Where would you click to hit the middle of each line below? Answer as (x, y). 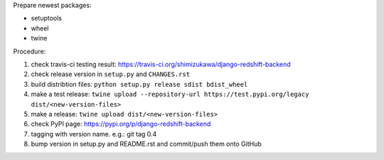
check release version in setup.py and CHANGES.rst (111, 74)
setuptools (46, 18)
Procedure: (30, 51)
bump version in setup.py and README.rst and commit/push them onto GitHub (146, 144)
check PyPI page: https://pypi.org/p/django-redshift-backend (121, 124)
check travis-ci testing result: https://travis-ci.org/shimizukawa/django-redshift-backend (161, 64)
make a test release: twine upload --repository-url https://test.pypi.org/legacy (170, 94)
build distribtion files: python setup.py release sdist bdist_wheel (139, 84)
